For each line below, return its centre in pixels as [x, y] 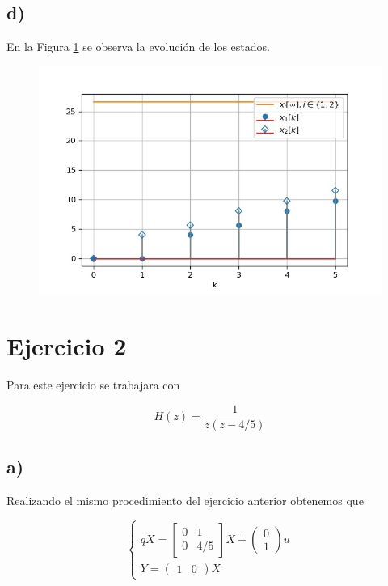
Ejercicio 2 [67, 346]
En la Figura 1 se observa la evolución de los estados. [138, 47]
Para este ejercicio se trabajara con [93, 385]
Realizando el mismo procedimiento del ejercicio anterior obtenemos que [185, 501]
